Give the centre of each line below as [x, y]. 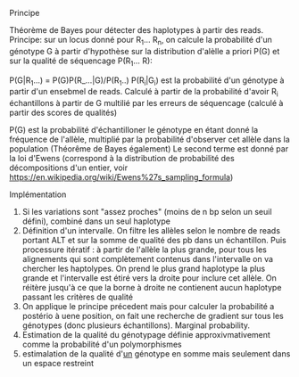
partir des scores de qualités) [63, 113]
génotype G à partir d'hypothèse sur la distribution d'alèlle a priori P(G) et [145, 51]
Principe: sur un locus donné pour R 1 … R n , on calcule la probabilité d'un [141, 41]
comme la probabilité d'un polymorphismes [102, 344]
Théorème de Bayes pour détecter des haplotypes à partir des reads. [137, 30]
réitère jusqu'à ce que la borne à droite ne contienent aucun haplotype [152, 288]
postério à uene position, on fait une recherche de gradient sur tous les [153, 316]
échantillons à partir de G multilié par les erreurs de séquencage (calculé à [146, 103]
